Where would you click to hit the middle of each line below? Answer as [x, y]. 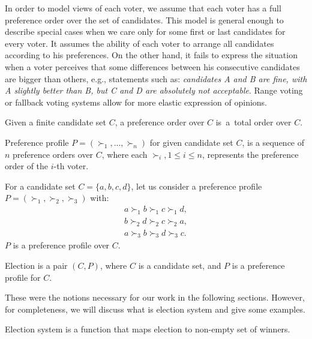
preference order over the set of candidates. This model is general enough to [144, 19]
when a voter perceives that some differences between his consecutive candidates [152, 66]
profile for [23, 277]
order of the [27, 166]
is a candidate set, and [180, 265]
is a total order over [253, 122]
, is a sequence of [273, 142]
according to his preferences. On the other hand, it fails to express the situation [151, 55]
